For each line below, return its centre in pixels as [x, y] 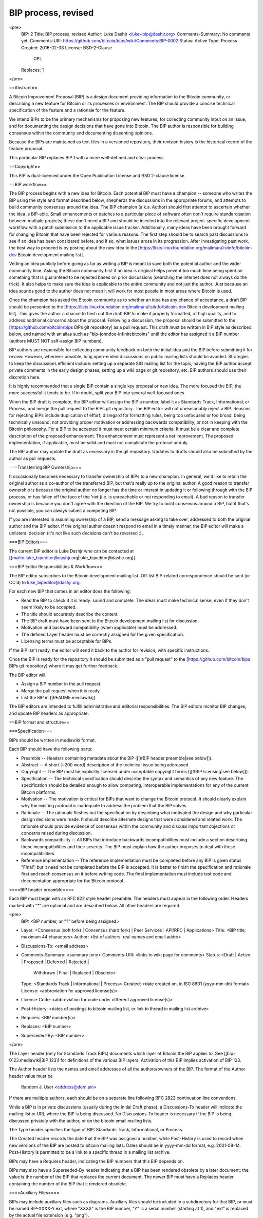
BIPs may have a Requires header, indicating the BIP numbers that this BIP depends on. [96, 1161]
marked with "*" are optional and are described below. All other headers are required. [95, 905]
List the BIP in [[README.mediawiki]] [58, 697]
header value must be [31, 1076]
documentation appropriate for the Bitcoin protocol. [73, 881]
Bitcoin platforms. [39, 792]
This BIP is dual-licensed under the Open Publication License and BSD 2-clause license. [97, 175]
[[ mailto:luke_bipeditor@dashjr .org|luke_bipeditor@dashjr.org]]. [73, 557]
